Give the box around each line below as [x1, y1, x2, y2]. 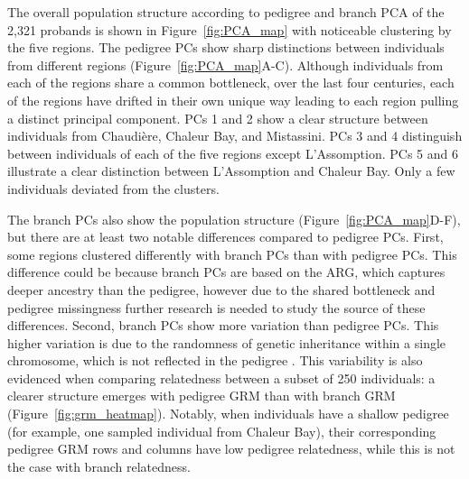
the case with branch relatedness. [7, 456, 191, 475]
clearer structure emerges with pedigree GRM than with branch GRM [7, 386, 396, 405]
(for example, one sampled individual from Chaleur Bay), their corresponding [7, 421, 436, 440]
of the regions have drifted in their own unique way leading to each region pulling [7, 90, 459, 109]
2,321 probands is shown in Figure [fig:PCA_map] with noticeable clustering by [7, 20, 452, 39]
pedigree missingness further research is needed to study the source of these [7, 298, 426, 317]
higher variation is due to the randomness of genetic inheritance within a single [7, 333, 446, 352]
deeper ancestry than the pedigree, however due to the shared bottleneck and [7, 280, 436, 299]
